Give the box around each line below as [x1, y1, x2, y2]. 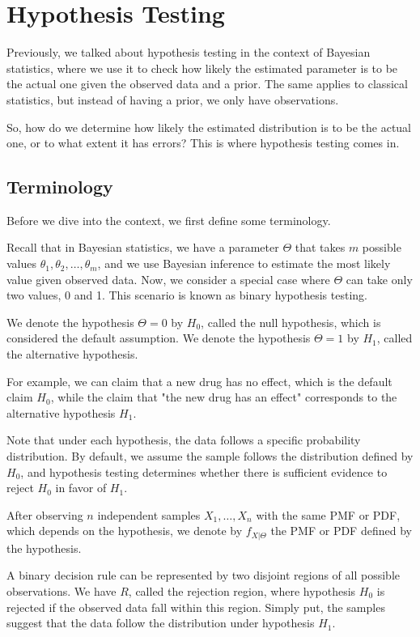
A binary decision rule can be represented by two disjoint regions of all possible [6, 567, 400, 584]
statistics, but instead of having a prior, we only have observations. [6, 91, 339, 108]
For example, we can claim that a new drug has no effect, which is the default [6, 372, 392, 389]
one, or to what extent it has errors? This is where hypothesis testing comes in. [6, 134, 400, 151]
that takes [295, 239, 346, 256]
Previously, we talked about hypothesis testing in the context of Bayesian [6, 44, 371, 61]
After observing [6, 506, 83, 523]
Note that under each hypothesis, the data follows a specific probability [6, 431, 361, 448]
